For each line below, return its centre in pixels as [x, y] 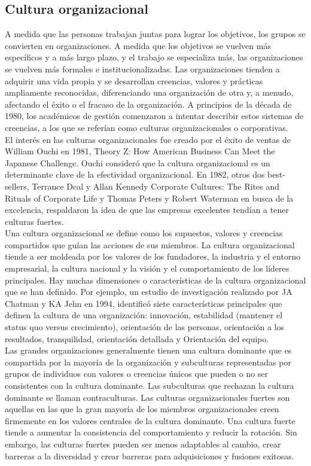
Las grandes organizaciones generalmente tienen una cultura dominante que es [148, 350]
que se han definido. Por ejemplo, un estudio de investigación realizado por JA [149, 292]
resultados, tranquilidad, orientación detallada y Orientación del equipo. [137, 338]
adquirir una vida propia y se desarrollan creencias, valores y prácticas [134, 80]
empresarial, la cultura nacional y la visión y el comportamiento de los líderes [147, 268]
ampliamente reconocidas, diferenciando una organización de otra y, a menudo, [149, 92]
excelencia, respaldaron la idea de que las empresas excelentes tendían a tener [147, 210]
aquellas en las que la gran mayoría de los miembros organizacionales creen [142, 409]
